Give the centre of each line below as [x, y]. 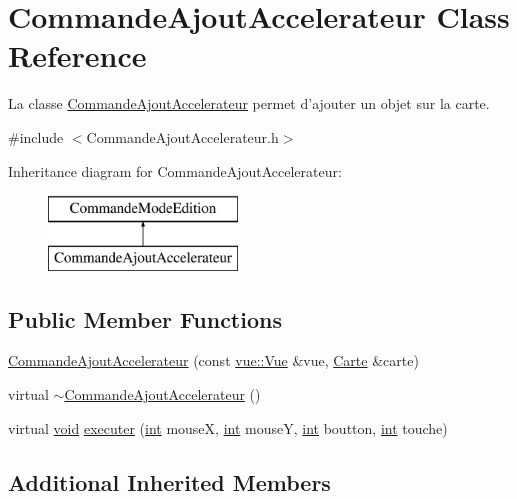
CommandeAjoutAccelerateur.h [182, 136]
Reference [77, 55]
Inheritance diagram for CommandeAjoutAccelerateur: [175, 170]
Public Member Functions [145, 318]
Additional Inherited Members [169, 481]
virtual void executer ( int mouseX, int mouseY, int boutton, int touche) [228, 427]
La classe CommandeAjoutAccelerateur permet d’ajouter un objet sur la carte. [249, 103]
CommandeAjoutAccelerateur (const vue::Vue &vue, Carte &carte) [213, 360]
